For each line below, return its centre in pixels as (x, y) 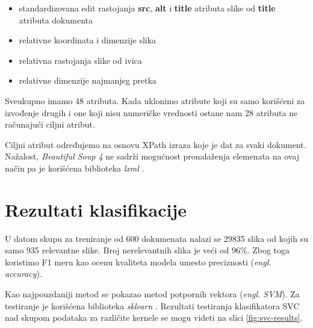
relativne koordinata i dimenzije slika (88, 40)
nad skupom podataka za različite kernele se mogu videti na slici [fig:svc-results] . (154, 317)
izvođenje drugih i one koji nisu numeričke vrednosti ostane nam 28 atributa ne (151, 112)
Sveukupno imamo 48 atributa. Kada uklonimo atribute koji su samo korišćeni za (155, 100)
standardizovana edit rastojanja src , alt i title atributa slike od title (147, 8)
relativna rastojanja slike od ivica (80, 60)
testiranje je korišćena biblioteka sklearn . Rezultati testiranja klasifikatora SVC (152, 305)
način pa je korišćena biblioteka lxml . (75, 168)
